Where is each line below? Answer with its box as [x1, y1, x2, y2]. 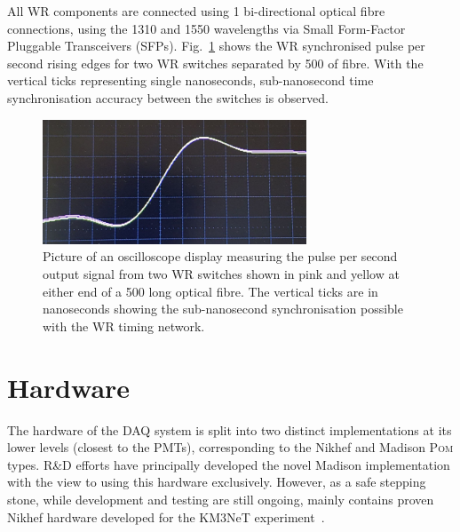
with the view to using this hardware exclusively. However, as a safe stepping [7, 472, 426, 491]
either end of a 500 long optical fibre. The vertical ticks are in [43, 282, 378, 300]
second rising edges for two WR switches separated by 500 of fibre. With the [7, 53, 424, 72]
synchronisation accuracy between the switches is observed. [7, 88, 329, 107]
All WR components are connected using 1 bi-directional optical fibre [7, 2, 385, 20]
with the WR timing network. [43, 316, 205, 335]
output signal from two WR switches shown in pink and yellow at [43, 265, 400, 283]
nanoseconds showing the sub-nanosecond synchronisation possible [43, 299, 403, 318]
